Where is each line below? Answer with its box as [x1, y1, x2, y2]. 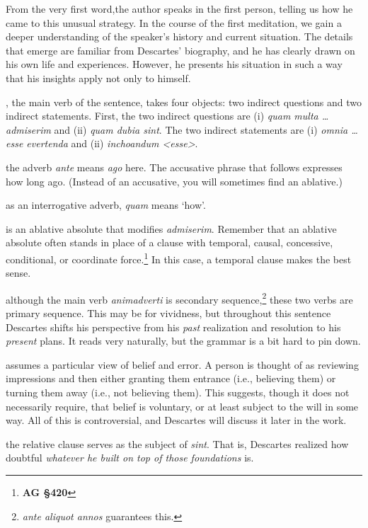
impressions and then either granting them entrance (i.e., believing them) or [6, 371, 336, 386]
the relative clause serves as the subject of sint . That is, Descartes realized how [6, 436, 349, 451]
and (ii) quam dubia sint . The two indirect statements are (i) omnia [54, 122, 348, 137]
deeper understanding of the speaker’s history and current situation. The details [6, 29, 353, 44]
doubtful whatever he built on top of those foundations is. [6, 450, 254, 465]
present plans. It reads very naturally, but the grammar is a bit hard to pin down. [6, 333, 361, 348]
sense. [6, 265, 31, 280]
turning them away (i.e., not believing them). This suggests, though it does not [6, 384, 350, 399]
